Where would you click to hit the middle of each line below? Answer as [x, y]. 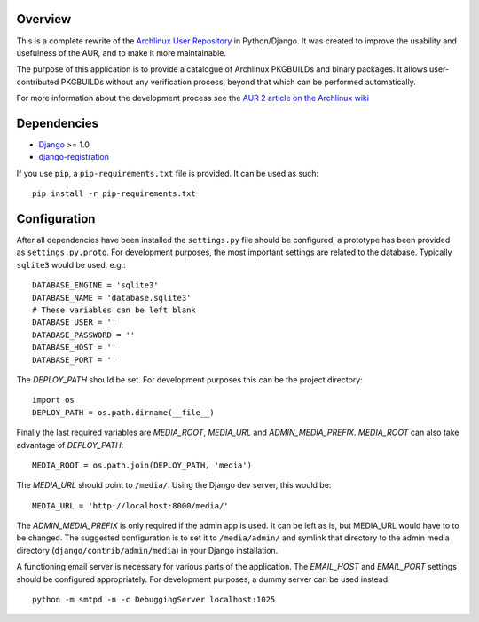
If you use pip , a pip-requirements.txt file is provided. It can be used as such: [168, 173]
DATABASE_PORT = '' [75, 360]
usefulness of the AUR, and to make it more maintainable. [121, 52]
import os [53, 400]
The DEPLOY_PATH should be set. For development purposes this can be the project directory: [189, 379]
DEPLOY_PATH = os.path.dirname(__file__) [123, 412]
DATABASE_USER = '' [75, 323]
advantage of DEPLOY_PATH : [70, 445]
